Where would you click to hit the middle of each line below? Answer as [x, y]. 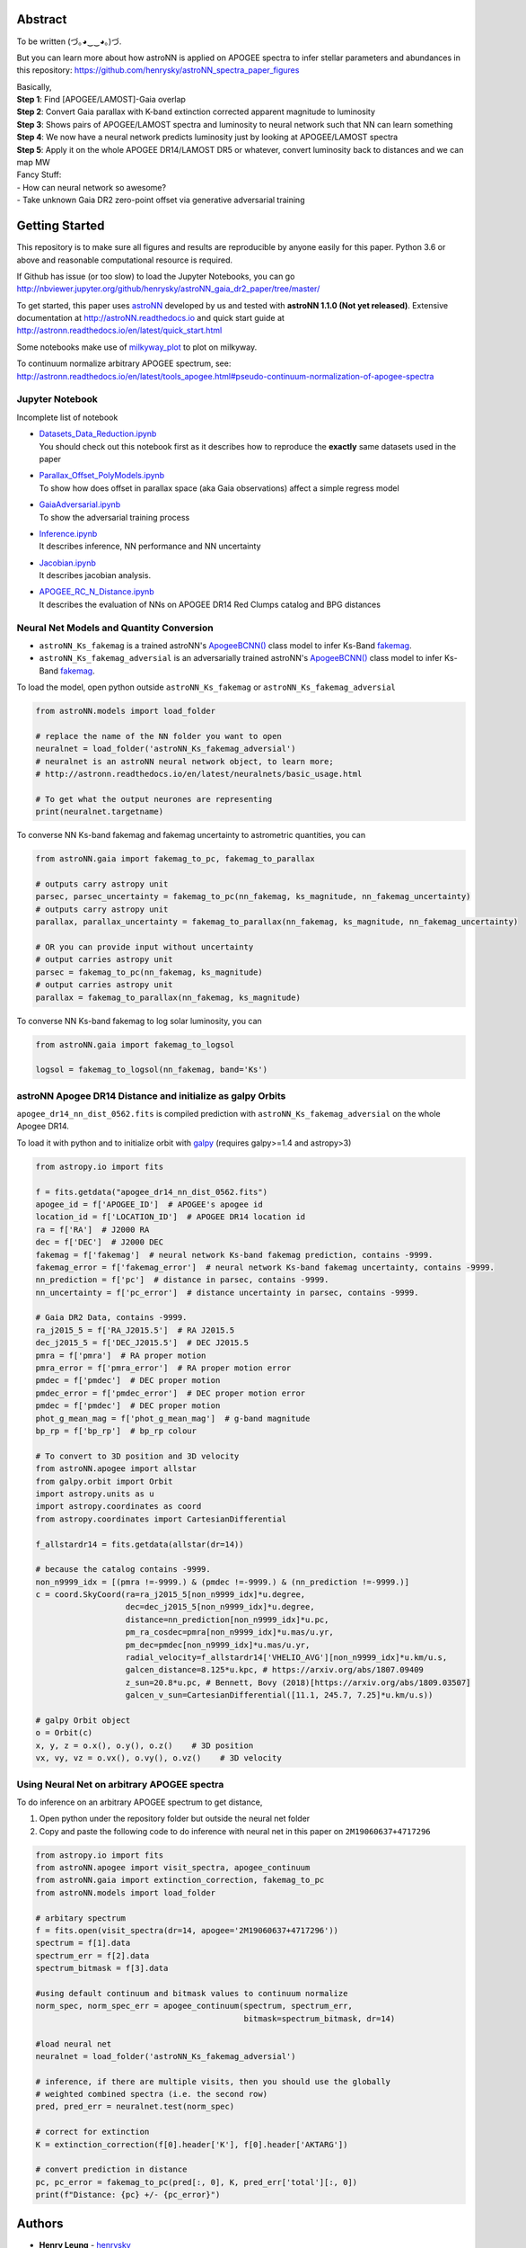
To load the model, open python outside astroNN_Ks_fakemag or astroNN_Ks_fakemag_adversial [206, 687]
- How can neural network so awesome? [91, 187]
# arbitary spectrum [80, 1918]
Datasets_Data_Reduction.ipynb [98, 434]
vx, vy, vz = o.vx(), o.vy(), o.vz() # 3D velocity [158, 1758]
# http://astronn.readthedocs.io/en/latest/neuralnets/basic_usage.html [199, 774]
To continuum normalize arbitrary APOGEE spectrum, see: [124, 363]
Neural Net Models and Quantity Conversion [115, 628]
